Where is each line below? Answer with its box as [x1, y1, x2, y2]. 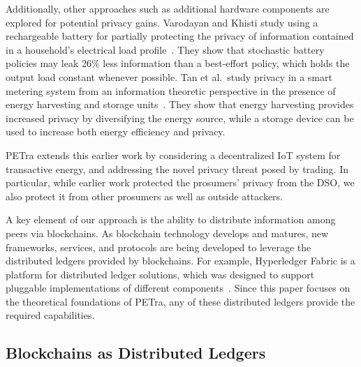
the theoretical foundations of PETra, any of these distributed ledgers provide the [6, 294, 355, 308]
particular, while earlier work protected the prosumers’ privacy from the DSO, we [6, 175, 355, 190]
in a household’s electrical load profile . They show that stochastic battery [6, 42, 325, 57]
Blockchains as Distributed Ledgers [6, 342, 266, 364]
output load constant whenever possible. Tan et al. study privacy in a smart [6, 69, 332, 84]
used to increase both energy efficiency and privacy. [6, 124, 226, 139]
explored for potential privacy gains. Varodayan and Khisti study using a [6, 15, 318, 29]
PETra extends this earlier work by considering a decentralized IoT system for [6, 147, 341, 162]
